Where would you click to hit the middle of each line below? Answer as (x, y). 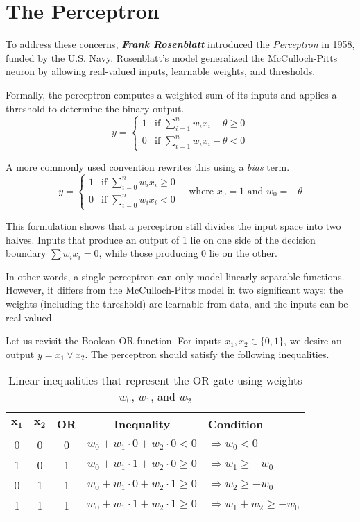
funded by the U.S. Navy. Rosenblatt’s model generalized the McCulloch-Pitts (172, 57)
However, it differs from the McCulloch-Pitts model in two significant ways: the (174, 290)
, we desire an (313, 340)
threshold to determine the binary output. (95, 108)
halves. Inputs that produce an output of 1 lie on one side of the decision (161, 239)
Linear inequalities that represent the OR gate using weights (155, 380)
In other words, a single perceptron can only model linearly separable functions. (175, 276)
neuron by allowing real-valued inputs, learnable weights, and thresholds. (161, 71)
